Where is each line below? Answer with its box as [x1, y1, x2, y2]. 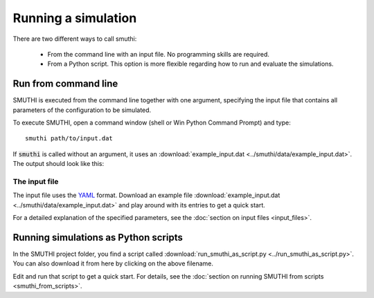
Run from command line [12, 78, 118, 90]
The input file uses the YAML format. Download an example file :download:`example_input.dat [12, 191, 280, 200]
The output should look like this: [12, 160, 104, 168]
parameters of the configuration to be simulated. [12, 106, 152, 114]
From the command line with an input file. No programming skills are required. [47, 50, 270, 58]
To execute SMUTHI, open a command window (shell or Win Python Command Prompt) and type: [12, 118, 291, 127]
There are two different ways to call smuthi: [12, 35, 137, 43]
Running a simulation [12, 10, 137, 26]
